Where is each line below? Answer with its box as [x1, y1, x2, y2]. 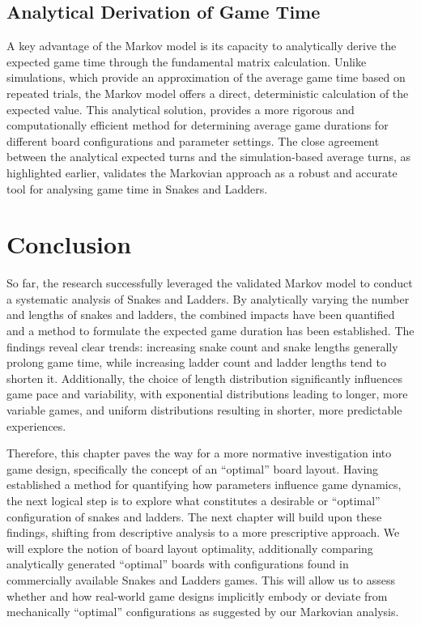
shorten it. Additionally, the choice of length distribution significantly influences [6, 369, 402, 386]
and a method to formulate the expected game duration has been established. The [6, 322, 415, 339]
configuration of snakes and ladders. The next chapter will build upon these [6, 508, 382, 525]
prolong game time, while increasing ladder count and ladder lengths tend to [6, 354, 386, 371]
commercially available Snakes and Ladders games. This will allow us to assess [6, 571, 396, 588]
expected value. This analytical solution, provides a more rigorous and [6, 100, 355, 117]
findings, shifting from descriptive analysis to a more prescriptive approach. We [6, 524, 400, 541]
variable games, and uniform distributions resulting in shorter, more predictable [6, 402, 402, 419]
